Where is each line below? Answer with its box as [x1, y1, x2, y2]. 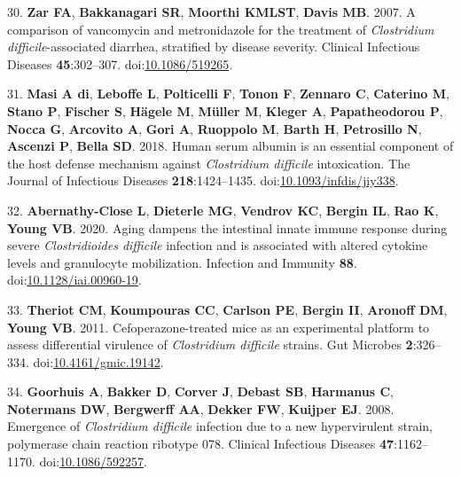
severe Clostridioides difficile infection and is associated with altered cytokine [7, 236, 428, 254]
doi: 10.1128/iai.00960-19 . [7, 270, 142, 289]
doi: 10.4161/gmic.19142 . [33, 352, 164, 371]
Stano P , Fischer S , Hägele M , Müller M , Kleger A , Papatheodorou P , [7, 101, 443, 120]
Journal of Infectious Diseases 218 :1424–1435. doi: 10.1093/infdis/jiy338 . [7, 171, 399, 190]
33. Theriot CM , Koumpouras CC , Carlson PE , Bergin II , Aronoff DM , [7, 300, 448, 318]
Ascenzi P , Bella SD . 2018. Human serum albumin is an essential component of [7, 137, 454, 155]
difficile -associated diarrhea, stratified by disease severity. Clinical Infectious [7, 37, 420, 56]
